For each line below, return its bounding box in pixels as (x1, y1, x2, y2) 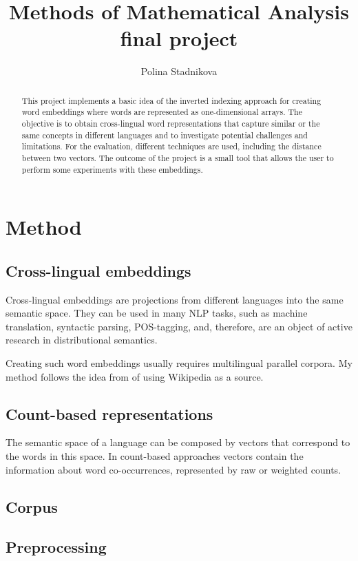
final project (120, 24, 238, 52)
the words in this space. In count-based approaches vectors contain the (6, 449, 304, 463)
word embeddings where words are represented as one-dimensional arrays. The (21, 106, 303, 118)
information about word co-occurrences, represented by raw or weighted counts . (6, 462, 341, 476)
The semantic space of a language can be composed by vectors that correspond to (6, 435, 350, 449)
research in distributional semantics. (6, 332, 158, 347)
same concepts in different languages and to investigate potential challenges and (21, 129, 308, 140)
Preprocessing (6, 536, 107, 558)
